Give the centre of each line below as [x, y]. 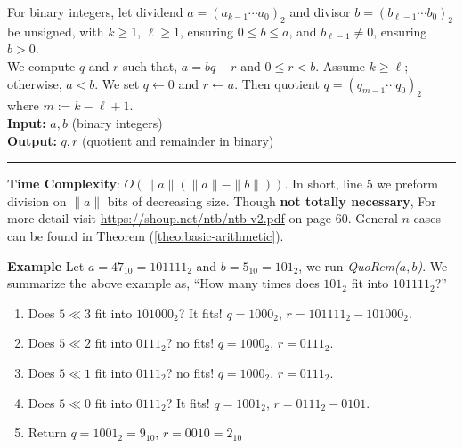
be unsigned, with [56, 31]
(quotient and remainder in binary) [178, 140]
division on [37, 200]
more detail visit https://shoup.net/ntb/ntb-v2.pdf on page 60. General [203, 218]
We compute [41, 65]
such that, [150, 65]
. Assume [340, 65]
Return [47, 432]
